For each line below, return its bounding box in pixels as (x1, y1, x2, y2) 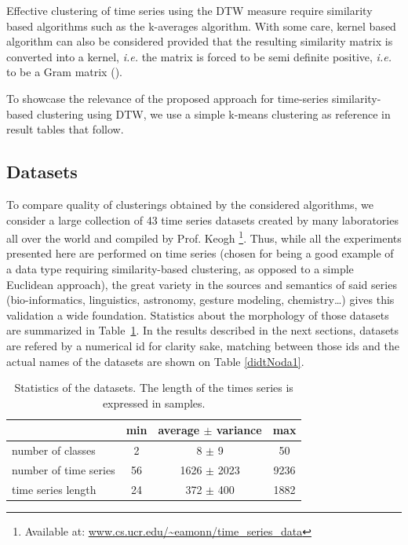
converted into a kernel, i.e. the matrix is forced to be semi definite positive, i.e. (6, 48, 392, 64)
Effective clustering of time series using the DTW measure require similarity (6, 2, 373, 18)
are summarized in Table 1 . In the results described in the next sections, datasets (6, 322, 399, 338)
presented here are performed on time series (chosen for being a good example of (6, 245, 394, 262)
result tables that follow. (6, 121, 124, 137)
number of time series (12, 462, 115, 478)
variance (216, 422, 262, 438)
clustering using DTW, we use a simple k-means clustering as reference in (36, 105, 391, 122)
